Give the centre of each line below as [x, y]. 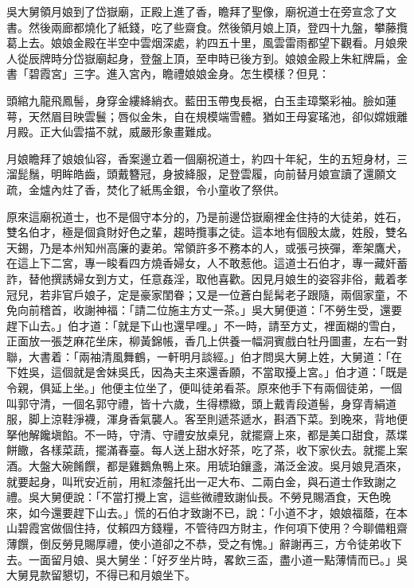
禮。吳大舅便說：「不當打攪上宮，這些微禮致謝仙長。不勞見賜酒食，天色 [193, 497]
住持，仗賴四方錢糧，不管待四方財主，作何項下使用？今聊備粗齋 [240, 528]
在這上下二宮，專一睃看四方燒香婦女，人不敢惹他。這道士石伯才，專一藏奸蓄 [207, 263]
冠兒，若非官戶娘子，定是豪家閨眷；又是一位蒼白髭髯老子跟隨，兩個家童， [201, 294]
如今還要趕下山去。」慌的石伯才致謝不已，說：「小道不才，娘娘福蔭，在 [212, 512]
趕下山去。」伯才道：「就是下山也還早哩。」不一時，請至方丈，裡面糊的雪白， [204, 325]
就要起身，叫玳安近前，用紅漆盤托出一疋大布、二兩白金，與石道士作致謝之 [201, 481]
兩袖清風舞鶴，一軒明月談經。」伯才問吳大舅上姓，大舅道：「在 [240, 356]
